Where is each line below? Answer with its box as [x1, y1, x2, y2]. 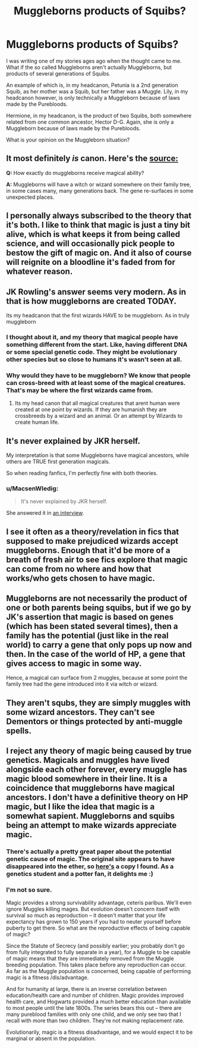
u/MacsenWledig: [6, 484, 59, 492]
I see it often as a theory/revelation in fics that [6, 527, 179, 537]
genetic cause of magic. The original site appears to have [6, 855, 175, 864]
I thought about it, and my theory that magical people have [6, 333, 178, 341]
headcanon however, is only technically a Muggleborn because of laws [6, 94, 180, 101]
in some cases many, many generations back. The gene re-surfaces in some [6, 187, 194, 194]
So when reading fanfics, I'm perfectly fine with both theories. [6, 469, 158, 477]
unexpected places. [6, 193, 55, 201]
